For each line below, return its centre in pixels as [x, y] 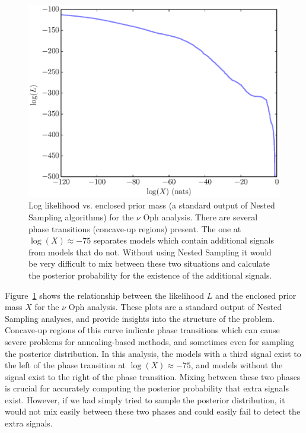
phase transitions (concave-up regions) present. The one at [135, 228]
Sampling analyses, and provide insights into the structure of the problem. [140, 318]
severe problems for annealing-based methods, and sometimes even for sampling [149, 341]
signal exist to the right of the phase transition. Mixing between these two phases [153, 376]
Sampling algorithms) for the [81, 216]
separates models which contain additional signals [184, 240]
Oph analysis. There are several [200, 216]
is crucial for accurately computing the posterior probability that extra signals [147, 388]
